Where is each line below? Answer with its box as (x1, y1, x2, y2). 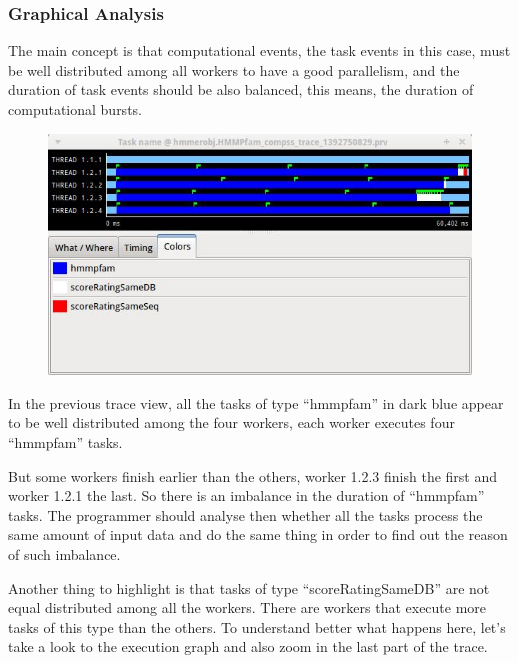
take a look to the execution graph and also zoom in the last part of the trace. (8, 636, 488, 657)
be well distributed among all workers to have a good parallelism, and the (8, 59, 460, 80)
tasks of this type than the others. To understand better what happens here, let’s (8, 616, 506, 637)
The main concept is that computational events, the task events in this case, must (8, 40, 511, 61)
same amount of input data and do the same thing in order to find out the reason (8, 524, 508, 545)
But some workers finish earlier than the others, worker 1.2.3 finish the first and (8, 465, 498, 486)
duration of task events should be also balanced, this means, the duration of (8, 79, 474, 100)
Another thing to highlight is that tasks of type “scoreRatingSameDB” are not (8, 577, 490, 598)
